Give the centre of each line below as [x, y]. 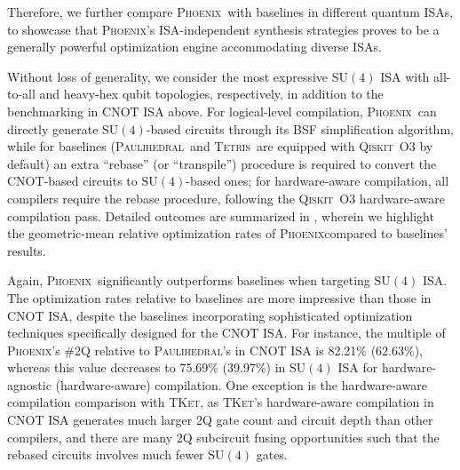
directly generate [53, 128]
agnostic [29, 384]
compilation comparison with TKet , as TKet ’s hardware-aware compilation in [221, 402]
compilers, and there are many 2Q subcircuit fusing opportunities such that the [223, 437]
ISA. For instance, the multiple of [354, 333]
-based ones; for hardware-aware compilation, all [317, 181]
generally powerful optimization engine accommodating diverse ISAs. [194, 47]
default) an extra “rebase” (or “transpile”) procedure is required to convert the [222, 163]
